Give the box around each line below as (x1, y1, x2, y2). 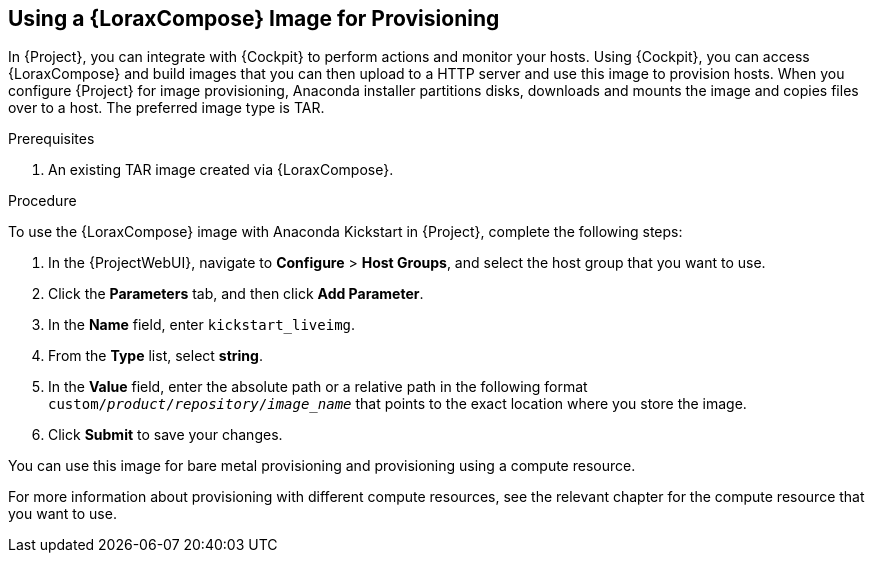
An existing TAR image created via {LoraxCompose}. (48, 161, 394, 179)
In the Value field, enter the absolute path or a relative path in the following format (48, 378, 588, 396)
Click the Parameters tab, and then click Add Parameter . (48, 285, 424, 303)
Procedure (8, 192, 77, 210)
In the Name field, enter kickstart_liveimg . (48, 316, 356, 334)
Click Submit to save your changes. (48, 426, 283, 444)
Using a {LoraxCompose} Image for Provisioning (8, 6, 500, 31)
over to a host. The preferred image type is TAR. (8, 99, 325, 117)
